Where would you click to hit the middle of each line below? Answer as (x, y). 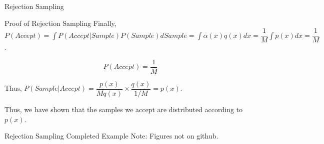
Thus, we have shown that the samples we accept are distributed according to (124, 109)
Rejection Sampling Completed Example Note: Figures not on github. (111, 136)
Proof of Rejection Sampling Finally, (60, 23)
